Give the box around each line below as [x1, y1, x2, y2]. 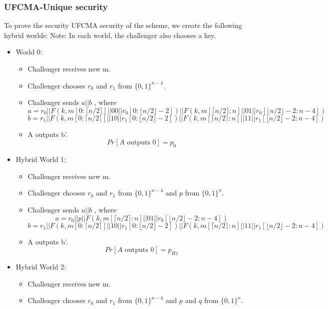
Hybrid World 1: [15, 154, 66, 164]
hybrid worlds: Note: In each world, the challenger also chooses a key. [4, 29, 216, 40]
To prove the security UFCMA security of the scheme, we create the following [4, 20, 242, 30]
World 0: [15, 46, 42, 57]
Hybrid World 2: [15, 261, 66, 271]
